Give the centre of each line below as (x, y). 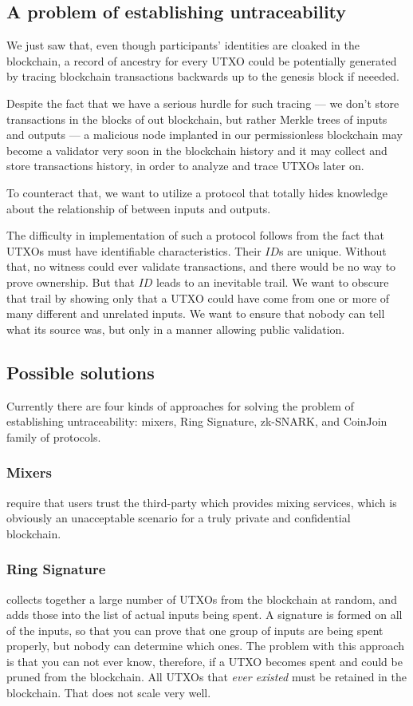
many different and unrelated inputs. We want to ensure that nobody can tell (196, 313)
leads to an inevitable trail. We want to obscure (273, 282)
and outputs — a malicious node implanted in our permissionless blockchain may (205, 135)
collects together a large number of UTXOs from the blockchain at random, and (202, 599)
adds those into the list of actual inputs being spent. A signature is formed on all (205, 615)
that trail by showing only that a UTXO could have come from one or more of (198, 297)
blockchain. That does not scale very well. (109, 693)
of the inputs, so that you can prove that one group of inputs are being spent (195, 630)
